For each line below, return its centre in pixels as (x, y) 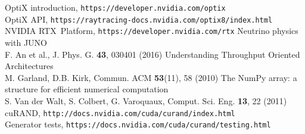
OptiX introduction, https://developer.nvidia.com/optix (115, 7)
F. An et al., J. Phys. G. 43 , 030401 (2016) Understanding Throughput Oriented (152, 54)
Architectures (29, 66)
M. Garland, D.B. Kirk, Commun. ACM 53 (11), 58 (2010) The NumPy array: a (151, 77)
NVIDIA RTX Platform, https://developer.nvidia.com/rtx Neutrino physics (152, 31)
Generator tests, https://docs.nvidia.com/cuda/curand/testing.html (138, 124)
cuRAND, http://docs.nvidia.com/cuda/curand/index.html (120, 112)
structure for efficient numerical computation (87, 89)
